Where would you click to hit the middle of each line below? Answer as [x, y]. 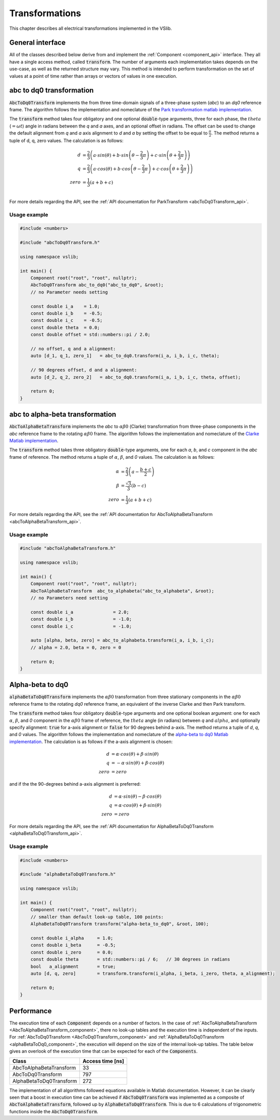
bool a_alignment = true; [73, 966]
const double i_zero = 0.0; [72, 952]
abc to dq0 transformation [51, 90]
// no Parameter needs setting [69, 292]
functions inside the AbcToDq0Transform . [54, 1111]
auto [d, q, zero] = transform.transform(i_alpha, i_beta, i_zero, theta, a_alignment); [153, 973]
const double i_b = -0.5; [67, 313]
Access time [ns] [103, 1061]
